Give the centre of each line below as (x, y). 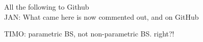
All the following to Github (47, 7)
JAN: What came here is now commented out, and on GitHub (102, 16)
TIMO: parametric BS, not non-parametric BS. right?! (89, 34)
